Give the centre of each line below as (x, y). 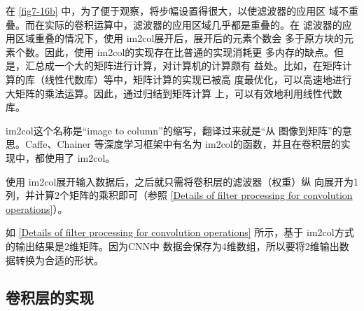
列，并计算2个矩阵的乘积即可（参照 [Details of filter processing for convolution (179, 195)
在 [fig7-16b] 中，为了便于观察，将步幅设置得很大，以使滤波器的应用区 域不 (177, 11)
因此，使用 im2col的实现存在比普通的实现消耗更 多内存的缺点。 (189, 51)
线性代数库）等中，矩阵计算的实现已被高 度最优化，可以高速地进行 (198, 79)
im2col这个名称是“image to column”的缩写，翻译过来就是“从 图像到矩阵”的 (174, 130)
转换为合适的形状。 (59, 260)
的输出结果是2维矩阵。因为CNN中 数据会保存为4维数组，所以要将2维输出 (173, 246)
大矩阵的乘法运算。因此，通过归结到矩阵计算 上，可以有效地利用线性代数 (174, 93)
